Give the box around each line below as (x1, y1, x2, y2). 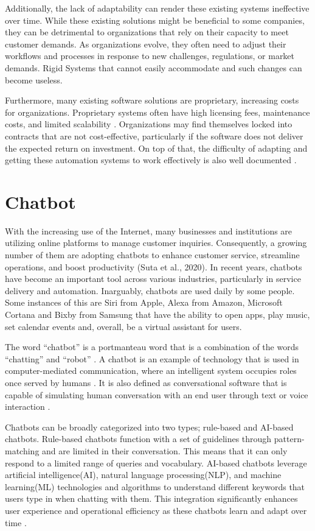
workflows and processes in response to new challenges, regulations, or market (5, 49, 295, 62)
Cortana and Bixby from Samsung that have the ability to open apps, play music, (5, 308, 310, 320)
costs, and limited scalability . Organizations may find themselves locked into (5, 118, 292, 130)
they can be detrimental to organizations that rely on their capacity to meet (5, 26, 289, 38)
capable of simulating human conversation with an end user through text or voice (5, 388, 308, 401)
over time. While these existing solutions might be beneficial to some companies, (5, 13, 305, 26)
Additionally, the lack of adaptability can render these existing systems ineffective (5, 2, 310, 14)
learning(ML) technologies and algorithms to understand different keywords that (5, 480, 305, 493)
